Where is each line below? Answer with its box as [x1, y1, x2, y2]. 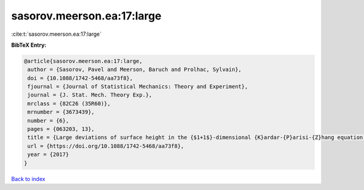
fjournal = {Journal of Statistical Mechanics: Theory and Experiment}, [27, 83, 248, 90]
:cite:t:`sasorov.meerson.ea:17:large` [11, 30, 102, 38]
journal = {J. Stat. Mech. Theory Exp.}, [27, 92, 152, 98]
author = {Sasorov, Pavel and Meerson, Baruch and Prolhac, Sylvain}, [27, 66, 242, 73]
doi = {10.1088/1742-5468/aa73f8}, [27, 75, 133, 81]
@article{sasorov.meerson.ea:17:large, [24, 58, 143, 64]
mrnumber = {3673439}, [27, 109, 95, 115]
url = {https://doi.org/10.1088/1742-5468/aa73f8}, [27, 143, 184, 149]
